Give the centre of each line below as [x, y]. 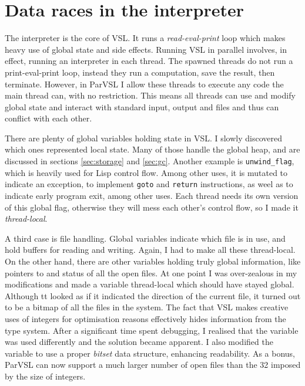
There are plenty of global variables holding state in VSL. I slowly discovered [143, 138]
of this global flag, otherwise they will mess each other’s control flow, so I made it [152, 207]
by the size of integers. [45, 376]
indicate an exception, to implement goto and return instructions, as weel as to [149, 184]
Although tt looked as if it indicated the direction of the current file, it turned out [153, 295]
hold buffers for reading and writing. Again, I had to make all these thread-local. [150, 250]
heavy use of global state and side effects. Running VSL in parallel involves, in [146, 49]
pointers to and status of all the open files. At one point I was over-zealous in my [151, 272]
